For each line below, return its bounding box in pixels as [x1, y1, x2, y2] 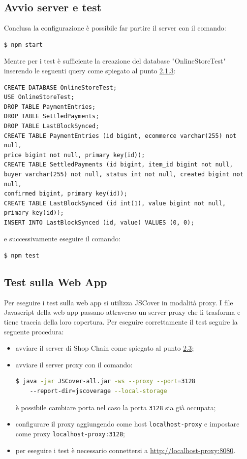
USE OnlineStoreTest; [4, 94, 75, 101]
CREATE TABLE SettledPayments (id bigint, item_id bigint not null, [4, 161, 233, 168]
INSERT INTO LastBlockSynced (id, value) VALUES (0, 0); [4, 219, 194, 226]
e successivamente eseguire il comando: [4, 233, 121, 244]
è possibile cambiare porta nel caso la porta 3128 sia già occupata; [15, 402, 216, 412]
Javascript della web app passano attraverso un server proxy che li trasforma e [4, 307, 241, 317]
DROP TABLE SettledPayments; [4, 113, 99, 120]
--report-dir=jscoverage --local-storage [30, 388, 167, 395]
